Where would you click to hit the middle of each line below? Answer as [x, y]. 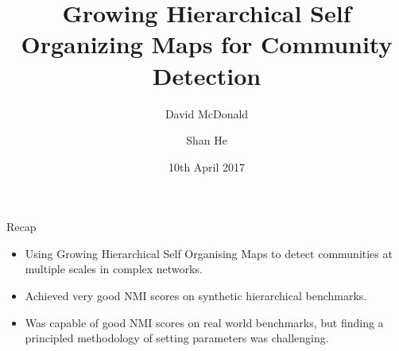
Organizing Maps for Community [207, 44]
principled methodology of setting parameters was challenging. [177, 338]
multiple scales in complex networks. [114, 269]
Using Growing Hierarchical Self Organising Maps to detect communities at [209, 253]
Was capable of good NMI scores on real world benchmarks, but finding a [204, 322]
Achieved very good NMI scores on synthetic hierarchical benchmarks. [196, 296]
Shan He [207, 140]
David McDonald [207, 113]
